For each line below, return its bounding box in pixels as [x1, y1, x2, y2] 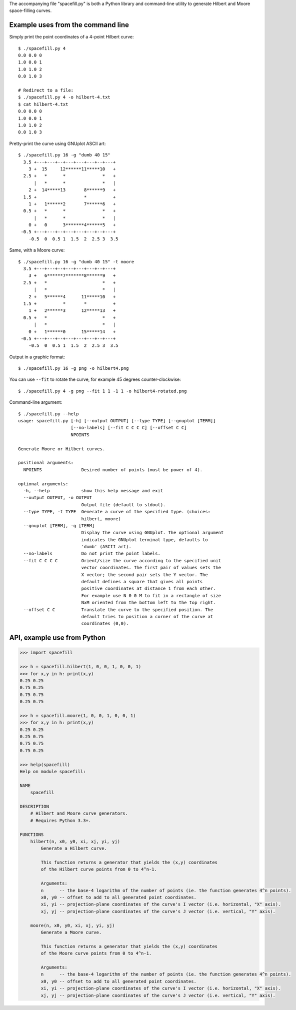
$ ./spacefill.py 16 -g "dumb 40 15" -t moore [18, 259, 134, 264]
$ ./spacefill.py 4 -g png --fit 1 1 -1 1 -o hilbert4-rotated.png [18, 388, 187, 394]
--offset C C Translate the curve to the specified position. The [23, 607, 213, 612]
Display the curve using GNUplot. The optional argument [81, 530, 224, 536]
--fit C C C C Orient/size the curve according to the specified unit [23, 558, 221, 563]
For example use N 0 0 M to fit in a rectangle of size [81, 593, 221, 598]
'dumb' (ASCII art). [81, 544, 132, 550]
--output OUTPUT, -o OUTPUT [23, 495, 92, 501]
